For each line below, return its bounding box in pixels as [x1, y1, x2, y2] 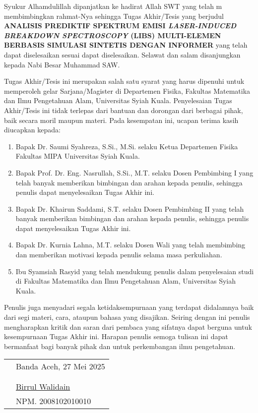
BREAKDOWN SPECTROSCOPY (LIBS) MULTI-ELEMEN [4, 30, 221, 40]
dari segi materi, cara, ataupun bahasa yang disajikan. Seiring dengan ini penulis [4, 312, 250, 322]
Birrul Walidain [16, 381, 70, 393]
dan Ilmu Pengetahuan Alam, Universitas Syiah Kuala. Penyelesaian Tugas [4, 95, 232, 106]
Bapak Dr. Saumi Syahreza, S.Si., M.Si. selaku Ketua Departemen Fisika [15, 141, 238, 151]
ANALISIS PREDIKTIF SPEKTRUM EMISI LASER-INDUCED [4, 20, 237, 31]
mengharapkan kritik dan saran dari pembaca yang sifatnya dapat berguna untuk [4, 321, 252, 332]
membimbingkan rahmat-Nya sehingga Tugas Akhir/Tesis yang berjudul [4, 10, 224, 21]
